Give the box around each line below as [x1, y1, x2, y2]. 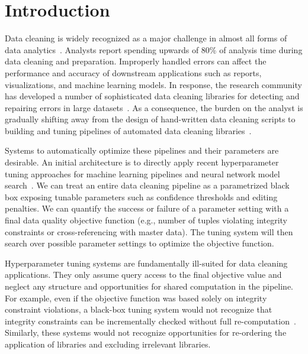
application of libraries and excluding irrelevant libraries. [5, 337, 211, 350]
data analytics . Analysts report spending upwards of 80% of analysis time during [5, 43, 303, 56]
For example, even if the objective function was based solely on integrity [5, 291, 267, 304]
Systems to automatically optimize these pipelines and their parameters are [5, 144, 279, 157]
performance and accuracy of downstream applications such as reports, [5, 66, 262, 79]
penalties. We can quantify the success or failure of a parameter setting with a [5, 202, 289, 215]
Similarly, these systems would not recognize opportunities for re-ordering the [5, 326, 287, 339]
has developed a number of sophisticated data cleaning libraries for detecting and [5, 90, 300, 102]
